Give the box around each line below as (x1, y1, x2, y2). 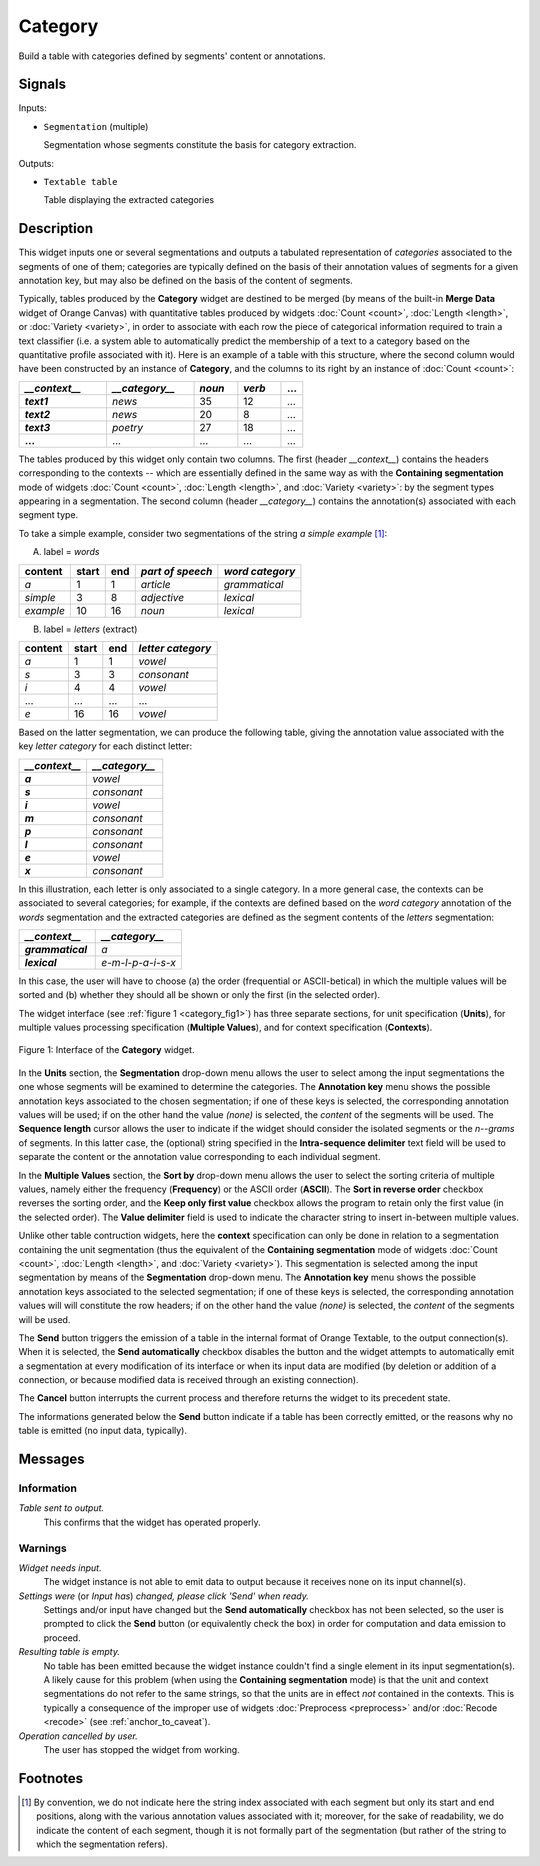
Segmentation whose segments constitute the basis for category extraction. (43, 139, 357, 151)
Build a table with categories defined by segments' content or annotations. (18, 50, 326, 62)
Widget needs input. (18, 1561, 102, 1574)
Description (18, 220, 94, 237)
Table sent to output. (18, 1502, 105, 1514)
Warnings (18, 1541, 67, 1555)
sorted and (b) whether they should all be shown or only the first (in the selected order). (18, 989, 380, 1001)
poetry (111, 420, 144, 434)
